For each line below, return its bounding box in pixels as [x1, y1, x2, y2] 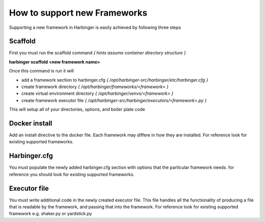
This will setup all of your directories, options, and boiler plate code [9, 107, 145, 112]
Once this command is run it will [9, 68, 74, 74]
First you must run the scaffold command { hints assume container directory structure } [9, 50, 186, 56]
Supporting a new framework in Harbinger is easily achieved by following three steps [9, 24, 181, 30]
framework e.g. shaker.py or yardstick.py [9, 211, 92, 217]
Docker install [9, 119, 53, 127]
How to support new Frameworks [9, 7, 147, 18]
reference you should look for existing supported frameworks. [9, 171, 134, 177]
